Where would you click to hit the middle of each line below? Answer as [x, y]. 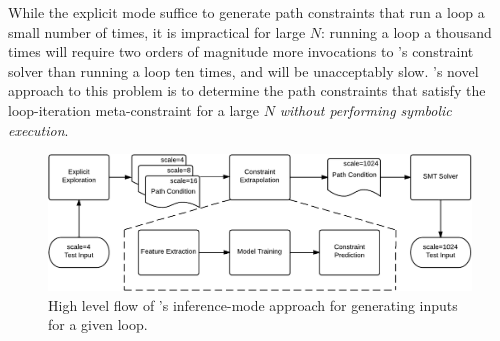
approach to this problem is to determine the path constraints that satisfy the [247, 90]
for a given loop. [98, 324]
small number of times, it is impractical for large [157, 31]
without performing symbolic [365, 109]
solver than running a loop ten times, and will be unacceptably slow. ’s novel [243, 70]
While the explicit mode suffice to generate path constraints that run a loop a [246, 12]
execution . [38, 129]
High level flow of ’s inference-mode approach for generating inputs [253, 304]
